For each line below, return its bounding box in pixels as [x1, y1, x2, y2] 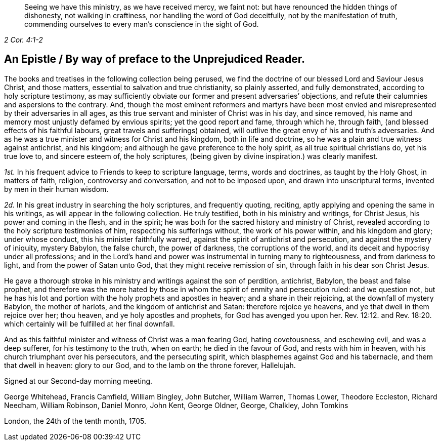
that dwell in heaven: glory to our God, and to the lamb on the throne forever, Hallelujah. [4, 360, 296, 370]
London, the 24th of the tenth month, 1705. [4, 416, 147, 425]
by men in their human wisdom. [4, 184, 109, 193]
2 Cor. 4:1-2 [4, 35, 43, 44]
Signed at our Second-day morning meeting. [4, 376, 153, 385]
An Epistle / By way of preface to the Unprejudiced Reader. [4, 53, 305, 66]
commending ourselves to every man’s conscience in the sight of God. [24, 20, 259, 28]
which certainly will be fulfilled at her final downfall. [4, 319, 175, 328]
